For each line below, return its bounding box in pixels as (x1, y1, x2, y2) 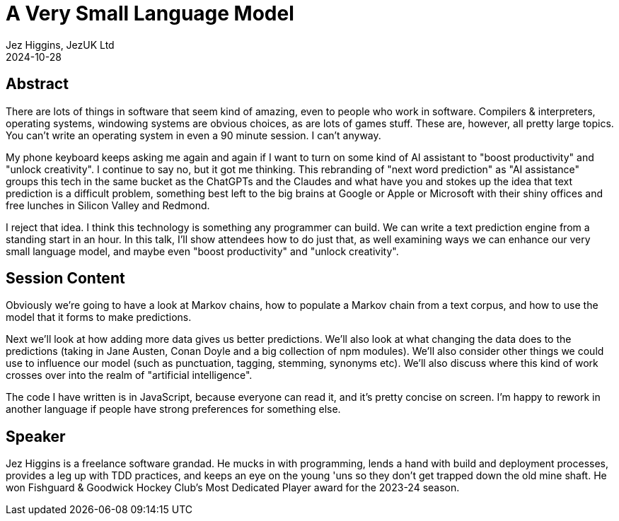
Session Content (6, 269, 125, 288)
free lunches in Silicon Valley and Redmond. (6, 199, 210, 211)
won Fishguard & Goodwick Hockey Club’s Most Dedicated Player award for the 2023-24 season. (6, 481, 460, 494)
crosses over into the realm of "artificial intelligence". (6, 369, 253, 382)
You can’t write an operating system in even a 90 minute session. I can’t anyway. (6, 129, 381, 141)
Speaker (6, 427, 66, 445)
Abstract (6, 75, 69, 93)
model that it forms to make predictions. (6, 311, 192, 324)
